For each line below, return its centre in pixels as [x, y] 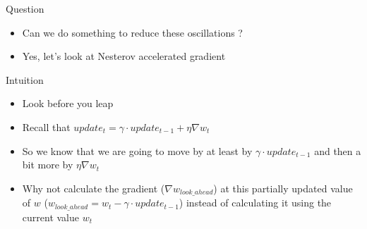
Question [25, 8]
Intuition [25, 79]
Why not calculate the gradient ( [94, 188]
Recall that [46, 126]
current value [50, 217]
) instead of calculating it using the [255, 203]
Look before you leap [68, 103]
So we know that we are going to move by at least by [137, 150]
